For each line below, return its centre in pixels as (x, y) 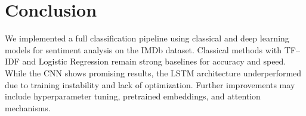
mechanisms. (28, 107)
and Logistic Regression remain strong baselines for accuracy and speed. (154, 61)
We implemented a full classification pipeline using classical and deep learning (147, 38)
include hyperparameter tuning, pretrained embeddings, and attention (133, 96)
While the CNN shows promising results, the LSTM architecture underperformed (153, 72)
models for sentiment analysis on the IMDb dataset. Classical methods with (143, 49)
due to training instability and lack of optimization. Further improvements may (150, 84)
